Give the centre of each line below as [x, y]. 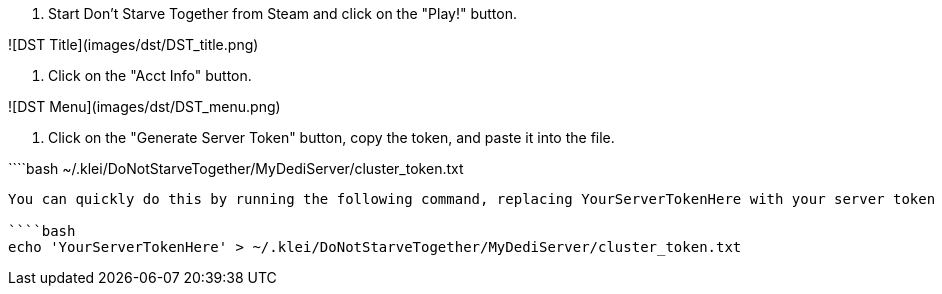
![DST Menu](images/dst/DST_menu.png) [144, 106]
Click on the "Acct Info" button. [150, 75]
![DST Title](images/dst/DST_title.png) [133, 44]
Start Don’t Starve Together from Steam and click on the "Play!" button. [282, 13]
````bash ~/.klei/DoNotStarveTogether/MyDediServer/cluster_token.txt [236, 168]
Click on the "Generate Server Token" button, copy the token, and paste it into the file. [331, 137]
